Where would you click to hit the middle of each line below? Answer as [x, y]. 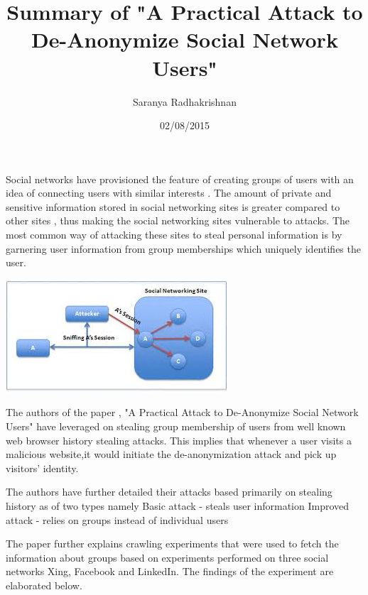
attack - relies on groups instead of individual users [117, 519]
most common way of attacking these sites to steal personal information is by [174, 235]
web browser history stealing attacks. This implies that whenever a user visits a [179, 440]
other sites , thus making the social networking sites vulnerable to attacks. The [178, 220]
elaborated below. [44, 585]
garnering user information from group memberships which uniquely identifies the [183, 248]
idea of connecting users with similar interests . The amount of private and [169, 193]
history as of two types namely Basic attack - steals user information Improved [178, 506]
